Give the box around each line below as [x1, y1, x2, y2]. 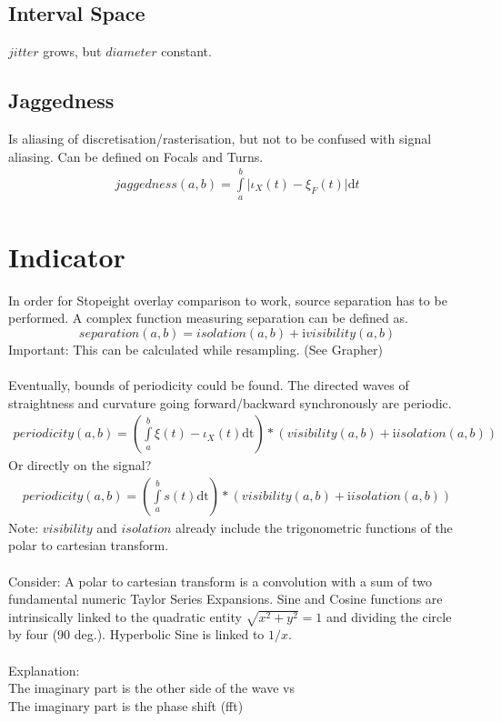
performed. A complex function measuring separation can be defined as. [8, 308, 408, 327]
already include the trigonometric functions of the [175, 517, 453, 536]
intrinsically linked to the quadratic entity [8, 607, 242, 626]
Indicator [8, 237, 125, 275]
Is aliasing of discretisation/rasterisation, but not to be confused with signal [8, 129, 432, 147]
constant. [161, 42, 212, 61]
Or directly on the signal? [8, 456, 152, 475]
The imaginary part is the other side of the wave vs [8, 678, 295, 697]
